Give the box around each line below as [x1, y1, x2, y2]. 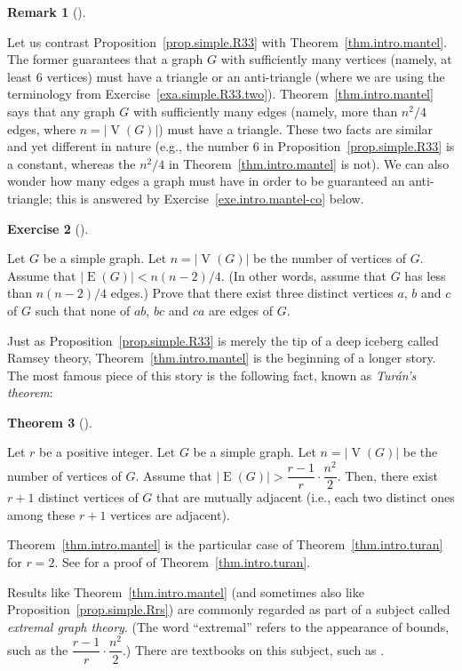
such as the [7, 640, 68, 659]
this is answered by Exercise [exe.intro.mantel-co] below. [56, 188, 364, 207]
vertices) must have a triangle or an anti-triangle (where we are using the [46, 67, 445, 85]
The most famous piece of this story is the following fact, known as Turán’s [7, 365, 417, 384]
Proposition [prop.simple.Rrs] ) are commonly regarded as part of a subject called [7, 600, 450, 619]
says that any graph [7, 101, 115, 120]
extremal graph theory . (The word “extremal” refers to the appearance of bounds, [7, 617, 450, 635]
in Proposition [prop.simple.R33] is [263, 137, 455, 156]
